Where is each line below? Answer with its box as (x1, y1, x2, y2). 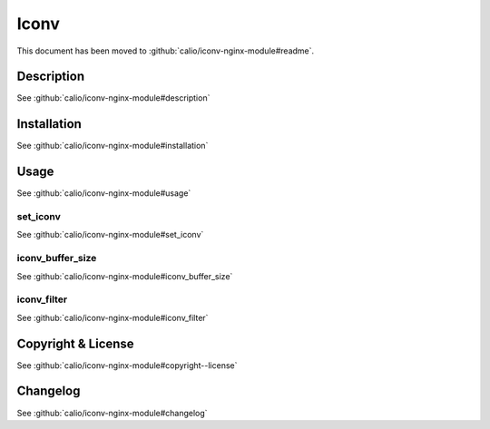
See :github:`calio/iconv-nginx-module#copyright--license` (16, 359, 238, 371)
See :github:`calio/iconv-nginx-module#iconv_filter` (16, 312, 209, 323)
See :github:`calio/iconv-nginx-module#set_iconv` (16, 229, 204, 240)
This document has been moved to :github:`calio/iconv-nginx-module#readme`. (16, 45, 315, 56)
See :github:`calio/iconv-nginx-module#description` (16, 93, 211, 103)
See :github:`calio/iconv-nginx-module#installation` (16, 141, 209, 151)
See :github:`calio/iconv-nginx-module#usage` (16, 188, 191, 199)
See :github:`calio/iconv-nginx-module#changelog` (16, 407, 208, 418)
